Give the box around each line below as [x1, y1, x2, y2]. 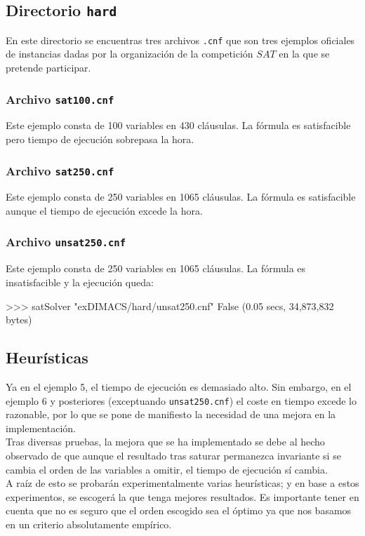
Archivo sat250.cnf [6, 161, 114, 179]
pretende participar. [6, 60, 91, 75]
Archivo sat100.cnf [6, 90, 114, 107]
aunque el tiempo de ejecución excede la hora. [6, 203, 203, 217]
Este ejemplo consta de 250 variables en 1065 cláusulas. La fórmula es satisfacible [6, 189, 356, 204]
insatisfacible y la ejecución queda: [6, 274, 154, 289]
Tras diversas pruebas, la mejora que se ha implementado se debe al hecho [6, 434, 325, 449]
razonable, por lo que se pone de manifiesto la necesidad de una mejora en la [6, 407, 336, 422]
